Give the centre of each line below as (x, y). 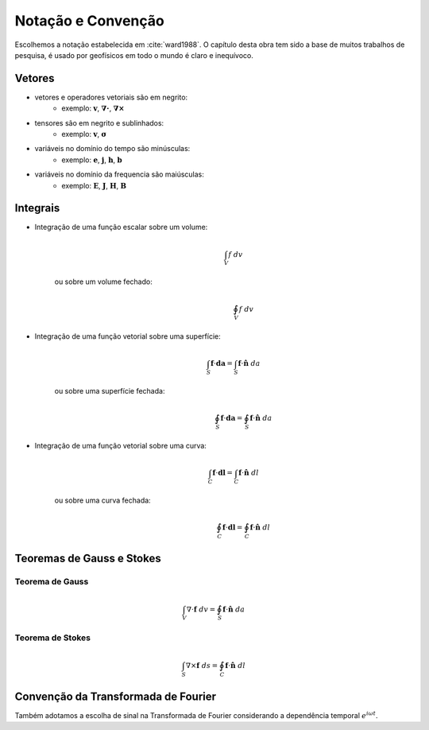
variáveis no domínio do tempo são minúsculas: (112, 149)
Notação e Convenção (89, 21)
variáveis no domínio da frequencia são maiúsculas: (119, 174)
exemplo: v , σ (84, 134)
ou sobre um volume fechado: (103, 282)
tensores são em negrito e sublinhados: (99, 122)
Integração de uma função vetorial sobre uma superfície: (128, 336)
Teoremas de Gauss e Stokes (88, 558)
